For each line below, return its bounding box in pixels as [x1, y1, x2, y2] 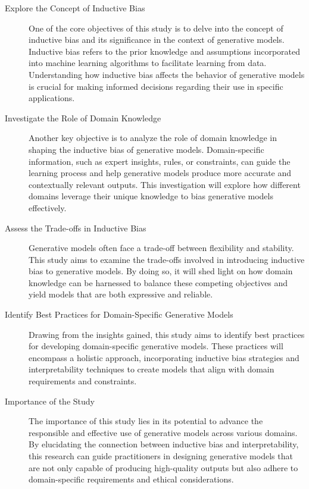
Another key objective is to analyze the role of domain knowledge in [29, 131, 277, 144]
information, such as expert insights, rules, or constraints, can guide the [29, 155, 291, 167]
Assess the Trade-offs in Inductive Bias [5, 221, 146, 234]
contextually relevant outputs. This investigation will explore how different [29, 178, 301, 190]
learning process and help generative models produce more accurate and [29, 167, 292, 179]
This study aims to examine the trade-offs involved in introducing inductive [29, 253, 305, 265]
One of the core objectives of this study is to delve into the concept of [29, 21, 283, 34]
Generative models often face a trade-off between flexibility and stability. [29, 242, 294, 254]
